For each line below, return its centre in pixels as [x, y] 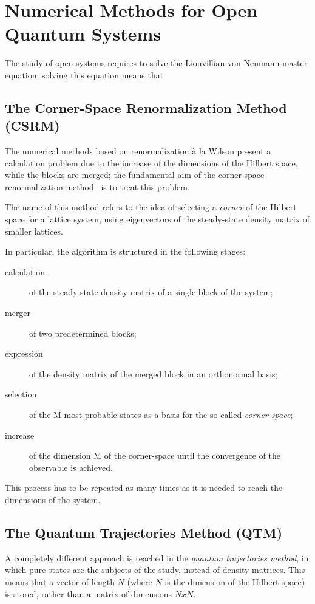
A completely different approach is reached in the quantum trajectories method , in [157, 558]
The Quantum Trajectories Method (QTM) [144, 532]
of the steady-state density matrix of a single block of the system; [151, 292]
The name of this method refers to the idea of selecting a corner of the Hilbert [151, 207]
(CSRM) [32, 125]
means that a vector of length [60, 581]
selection [21, 394]
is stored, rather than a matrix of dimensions [89, 593]
